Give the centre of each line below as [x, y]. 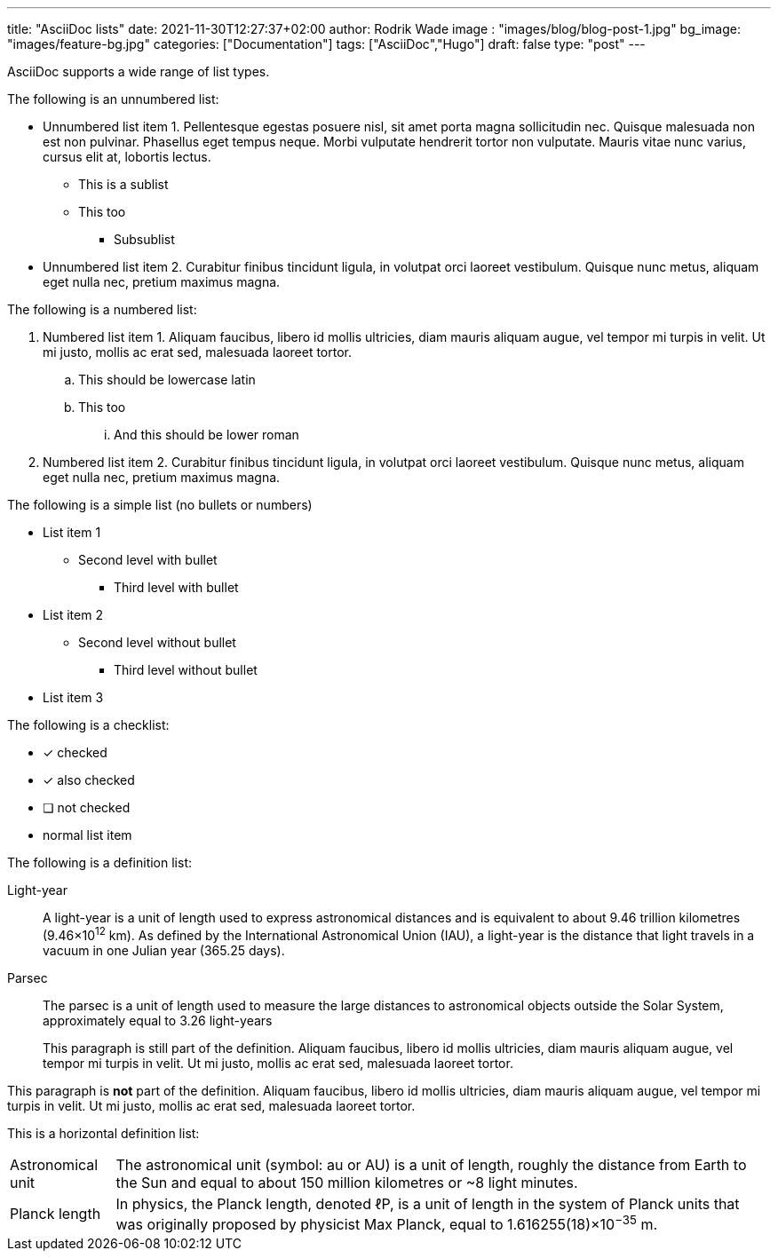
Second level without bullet [157, 642]
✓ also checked [89, 780]
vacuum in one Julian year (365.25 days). [164, 950]
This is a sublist [123, 184]
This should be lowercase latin [167, 380]
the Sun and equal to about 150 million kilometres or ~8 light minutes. [347, 1182]
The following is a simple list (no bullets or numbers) [160, 505]
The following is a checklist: [88, 725]
